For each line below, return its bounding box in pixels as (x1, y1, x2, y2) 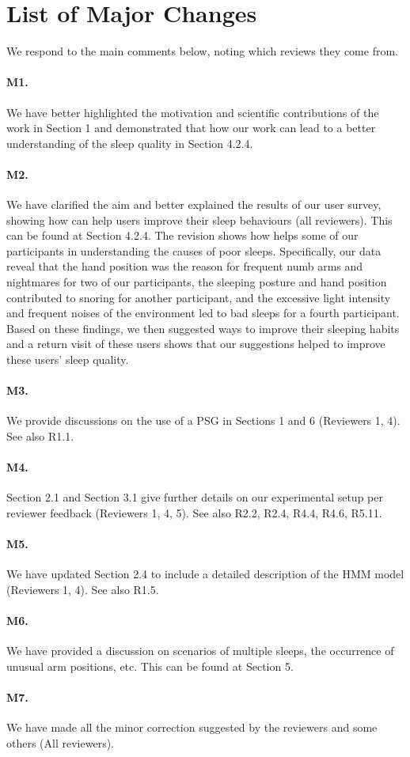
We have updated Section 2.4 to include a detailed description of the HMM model (6, 566, 404, 582)
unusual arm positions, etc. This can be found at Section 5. (6, 657, 294, 674)
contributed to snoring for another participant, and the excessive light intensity (6, 289, 391, 305)
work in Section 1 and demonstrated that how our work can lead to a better (6, 119, 376, 136)
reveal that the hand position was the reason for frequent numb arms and (6, 258, 363, 274)
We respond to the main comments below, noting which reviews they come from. (6, 43, 398, 59)
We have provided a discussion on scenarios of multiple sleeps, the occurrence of (6, 642, 394, 659)
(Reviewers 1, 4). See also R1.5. (6, 581, 159, 597)
